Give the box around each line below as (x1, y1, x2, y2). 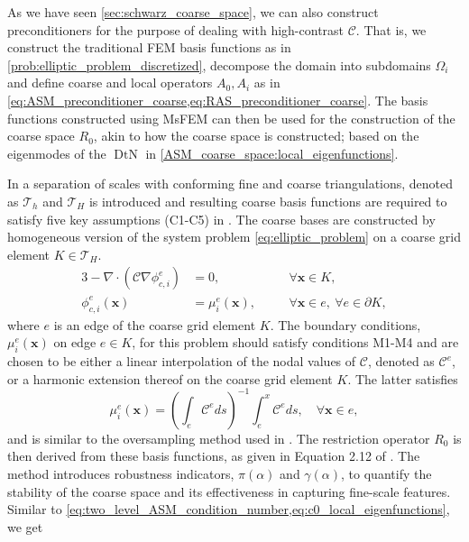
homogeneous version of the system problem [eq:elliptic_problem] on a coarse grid (7, 227, 462, 246)
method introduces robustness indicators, (7, 464, 234, 482)
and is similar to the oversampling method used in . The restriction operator (7, 428, 430, 447)
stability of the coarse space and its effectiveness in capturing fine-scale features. (7, 482, 451, 501)
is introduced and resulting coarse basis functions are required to (88, 191, 447, 210)
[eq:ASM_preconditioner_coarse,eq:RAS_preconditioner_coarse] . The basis (7, 90, 428, 109)
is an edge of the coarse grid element (53, 315, 256, 334)
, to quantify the (341, 464, 432, 482)
